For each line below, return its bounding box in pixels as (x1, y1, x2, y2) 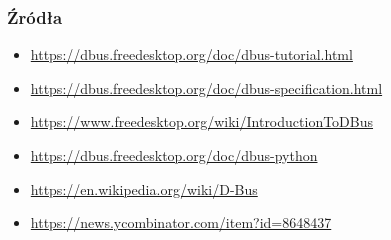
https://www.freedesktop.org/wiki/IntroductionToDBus (30, 111, 374, 132)
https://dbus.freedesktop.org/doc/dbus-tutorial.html (30, 44, 353, 65)
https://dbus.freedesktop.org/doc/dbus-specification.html (30, 77, 383, 98)
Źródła (7, 4, 63, 29)
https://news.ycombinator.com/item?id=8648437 (30, 212, 332, 233)
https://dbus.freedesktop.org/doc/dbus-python (30, 145, 318, 165)
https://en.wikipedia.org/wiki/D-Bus (30, 178, 258, 199)
